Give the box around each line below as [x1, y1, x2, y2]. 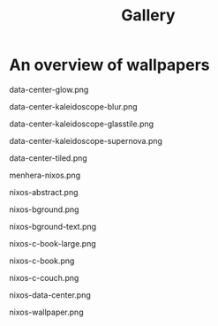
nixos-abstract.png [9, 186, 79, 197]
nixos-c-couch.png [9, 272, 79, 283]
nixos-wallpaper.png [9, 307, 84, 317]
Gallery [121, 5, 176, 26]
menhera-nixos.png [9, 170, 81, 180]
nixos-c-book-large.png [9, 238, 97, 248]
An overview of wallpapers [9, 55, 210, 75]
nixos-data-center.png [9, 289, 91, 300]
